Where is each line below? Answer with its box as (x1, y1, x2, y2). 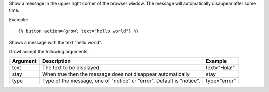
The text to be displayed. (42, 64, 101, 71)
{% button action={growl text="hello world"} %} (18, 28, 139, 34)
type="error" (206, 77, 236, 84)
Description (42, 58, 71, 65)
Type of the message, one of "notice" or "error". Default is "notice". (42, 77, 200, 84)
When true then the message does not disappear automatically (42, 71, 190, 78)
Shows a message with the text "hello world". (9, 39, 102, 45)
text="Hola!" (206, 64, 235, 71)
